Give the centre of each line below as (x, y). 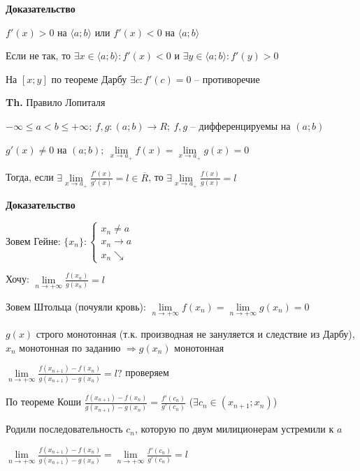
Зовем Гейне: (33, 240)
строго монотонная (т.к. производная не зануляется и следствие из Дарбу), (195, 334)
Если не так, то (38, 55)
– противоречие (227, 78)
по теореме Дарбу (89, 78)
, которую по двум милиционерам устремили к (234, 429)
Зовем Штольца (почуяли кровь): (76, 306)
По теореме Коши (43, 402)
